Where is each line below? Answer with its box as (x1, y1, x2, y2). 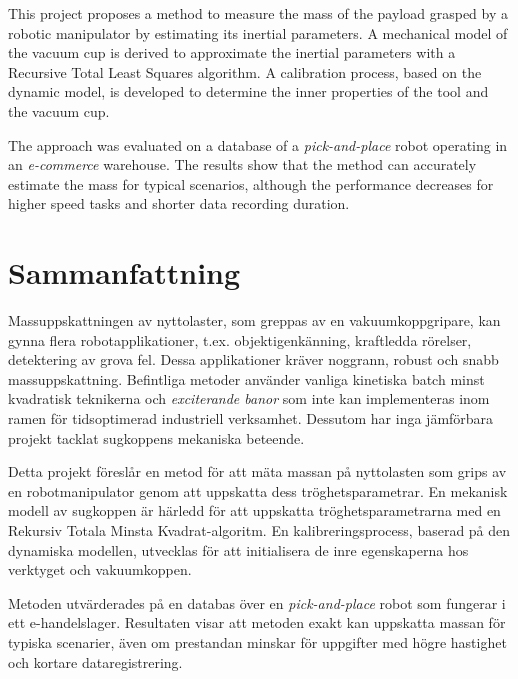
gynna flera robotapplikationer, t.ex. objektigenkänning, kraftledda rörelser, (8, 329, 472, 350)
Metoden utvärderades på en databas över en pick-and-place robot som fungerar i (8, 592, 506, 613)
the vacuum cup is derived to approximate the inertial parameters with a (8, 42, 456, 63)
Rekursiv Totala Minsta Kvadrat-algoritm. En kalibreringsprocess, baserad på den (8, 520, 511, 540)
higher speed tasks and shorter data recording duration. (8, 193, 350, 214)
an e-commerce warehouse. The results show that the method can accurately (8, 154, 477, 175)
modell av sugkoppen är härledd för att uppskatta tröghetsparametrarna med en (8, 500, 501, 521)
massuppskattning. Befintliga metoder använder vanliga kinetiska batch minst (8, 368, 485, 389)
